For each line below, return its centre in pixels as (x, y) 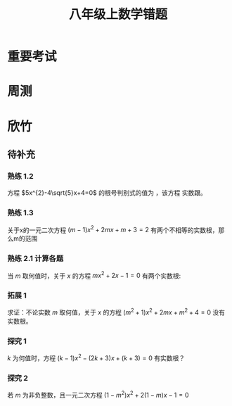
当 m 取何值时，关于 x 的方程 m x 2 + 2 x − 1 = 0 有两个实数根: (94, 275)
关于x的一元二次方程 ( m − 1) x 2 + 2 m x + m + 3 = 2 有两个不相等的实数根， (113, 229)
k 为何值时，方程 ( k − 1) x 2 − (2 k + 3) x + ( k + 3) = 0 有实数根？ (96, 357)
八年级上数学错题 (118, 14)
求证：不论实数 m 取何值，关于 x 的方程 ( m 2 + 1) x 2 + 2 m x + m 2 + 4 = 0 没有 (116, 312)
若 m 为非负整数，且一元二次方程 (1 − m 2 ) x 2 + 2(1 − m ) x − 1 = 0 (98, 395)
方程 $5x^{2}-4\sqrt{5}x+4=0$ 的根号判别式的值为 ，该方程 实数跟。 (107, 193)
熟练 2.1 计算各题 (36, 259)
